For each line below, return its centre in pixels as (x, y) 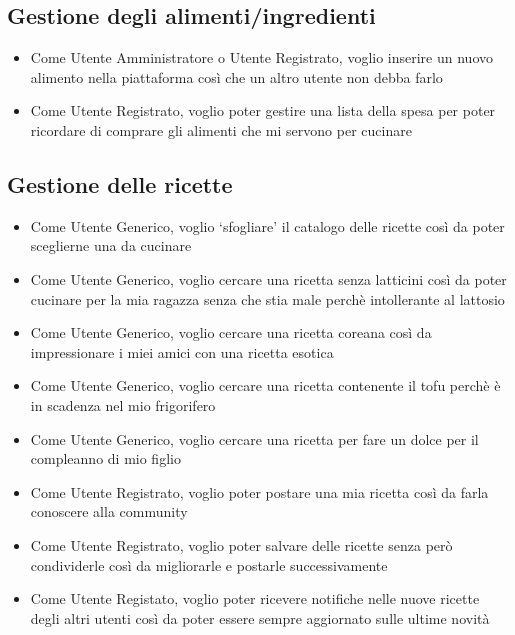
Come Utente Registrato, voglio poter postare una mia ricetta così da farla (259, 491)
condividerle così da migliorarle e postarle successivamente (209, 564)
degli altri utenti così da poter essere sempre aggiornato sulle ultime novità (260, 617)
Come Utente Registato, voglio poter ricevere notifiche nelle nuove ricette (255, 598)
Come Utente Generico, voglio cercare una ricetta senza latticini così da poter (268, 278)
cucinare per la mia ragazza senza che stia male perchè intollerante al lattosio (267, 298)
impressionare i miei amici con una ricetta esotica (182, 351)
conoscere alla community (109, 511)
